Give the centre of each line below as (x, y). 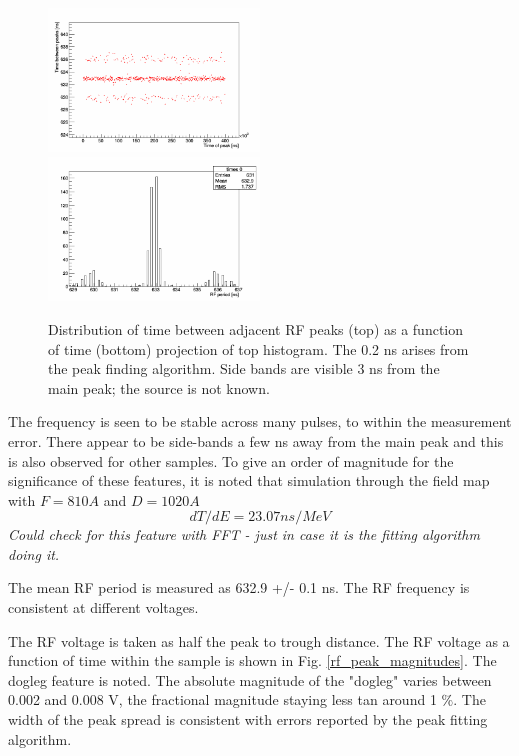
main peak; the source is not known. (159, 387)
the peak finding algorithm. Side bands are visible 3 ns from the (244, 368)
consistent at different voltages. (103, 607)
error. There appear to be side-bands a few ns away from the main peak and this (256, 440)
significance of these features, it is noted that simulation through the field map (249, 480)
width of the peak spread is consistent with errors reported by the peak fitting (248, 719)
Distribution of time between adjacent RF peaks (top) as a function (256, 328)
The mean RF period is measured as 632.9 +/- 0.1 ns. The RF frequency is (239, 587)
